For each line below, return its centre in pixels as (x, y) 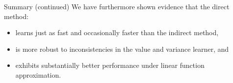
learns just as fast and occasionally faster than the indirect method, (117, 32)
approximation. (38, 74)
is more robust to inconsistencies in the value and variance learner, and (122, 49)
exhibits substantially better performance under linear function (110, 65)
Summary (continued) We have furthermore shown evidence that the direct (117, 6)
